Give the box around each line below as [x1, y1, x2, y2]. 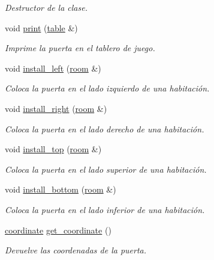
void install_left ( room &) [5, 61, 101, 74]
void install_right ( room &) [5, 102, 107, 114]
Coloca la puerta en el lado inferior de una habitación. [5, 203, 205, 215]
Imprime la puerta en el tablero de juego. [5, 42, 155, 54]
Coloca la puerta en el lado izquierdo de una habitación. [5, 82, 210, 94]
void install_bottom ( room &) [5, 183, 116, 196]
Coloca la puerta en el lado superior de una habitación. [5, 162, 207, 175]
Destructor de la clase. [5, 1, 88, 13]
